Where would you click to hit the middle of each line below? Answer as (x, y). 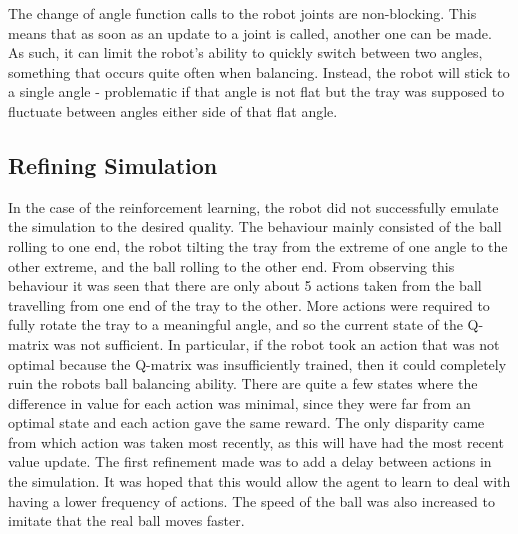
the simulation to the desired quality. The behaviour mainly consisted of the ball (255, 226)
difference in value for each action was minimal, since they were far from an (239, 402)
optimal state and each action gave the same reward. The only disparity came (246, 422)
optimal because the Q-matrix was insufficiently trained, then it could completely (257, 363)
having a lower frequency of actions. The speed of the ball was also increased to (251, 500)
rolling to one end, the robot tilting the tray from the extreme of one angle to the (258, 245)
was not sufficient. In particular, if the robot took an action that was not (276, 343)
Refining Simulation (113, 164)
